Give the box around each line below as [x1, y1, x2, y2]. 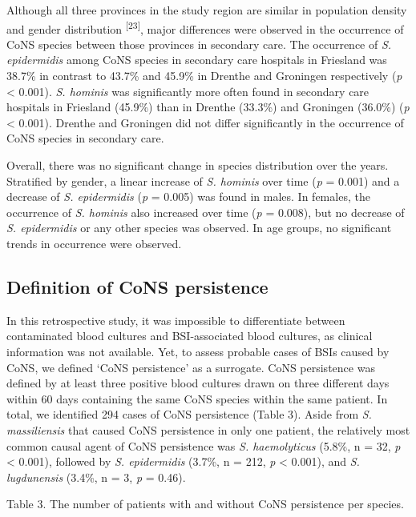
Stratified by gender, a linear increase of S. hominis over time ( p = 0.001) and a [6, 172, 400, 189]
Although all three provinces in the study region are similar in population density [6, 2, 407, 18]
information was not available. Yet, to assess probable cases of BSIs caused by [6, 343, 390, 359]
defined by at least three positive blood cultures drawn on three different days [6, 375, 390, 391]
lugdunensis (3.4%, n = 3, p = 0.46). [6, 468, 186, 485]
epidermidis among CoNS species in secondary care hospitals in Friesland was [6, 51, 387, 68]
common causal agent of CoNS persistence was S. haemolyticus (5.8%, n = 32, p [6, 437, 401, 454]
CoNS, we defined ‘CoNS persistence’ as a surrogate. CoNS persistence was [6, 359, 375, 375]
